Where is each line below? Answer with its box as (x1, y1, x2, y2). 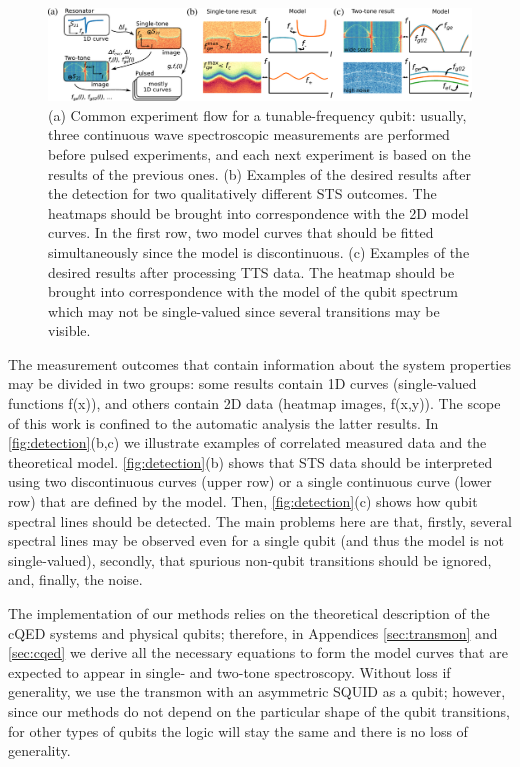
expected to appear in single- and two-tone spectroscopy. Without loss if (8, 661, 451, 682)
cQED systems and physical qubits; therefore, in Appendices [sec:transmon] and (8, 622, 498, 643)
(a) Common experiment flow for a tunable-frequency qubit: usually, (48, 104, 467, 125)
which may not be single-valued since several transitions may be (48, 300, 440, 321)
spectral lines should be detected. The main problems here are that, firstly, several (8, 510, 512, 531)
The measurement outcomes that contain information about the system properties (8, 353, 511, 374)
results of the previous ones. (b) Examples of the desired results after (48, 163, 471, 184)
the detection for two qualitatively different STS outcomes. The (48, 183, 437, 204)
